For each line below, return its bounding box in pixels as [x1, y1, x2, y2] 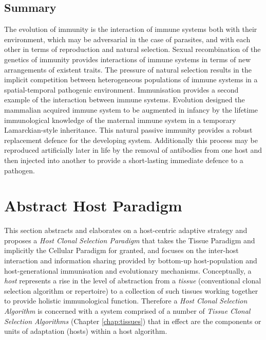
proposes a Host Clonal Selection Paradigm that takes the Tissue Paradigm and [4, 235, 255, 245]
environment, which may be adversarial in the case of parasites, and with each [4, 33, 251, 44]
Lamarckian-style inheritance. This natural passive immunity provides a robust [4, 124, 253, 135]
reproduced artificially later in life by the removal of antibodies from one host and [4, 145, 262, 155]
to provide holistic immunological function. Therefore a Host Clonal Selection [4, 295, 248, 306]
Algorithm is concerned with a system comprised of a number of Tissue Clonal [4, 305, 251, 316]
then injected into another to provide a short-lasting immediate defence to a [4, 154, 243, 165]
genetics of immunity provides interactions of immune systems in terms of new [4, 53, 251, 64]
